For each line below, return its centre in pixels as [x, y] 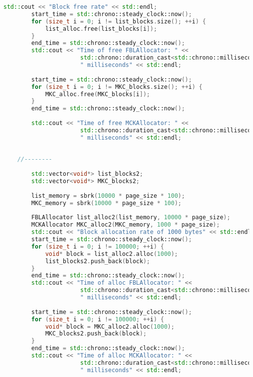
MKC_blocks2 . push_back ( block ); [96, 334]
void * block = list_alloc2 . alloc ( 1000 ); [112, 254]
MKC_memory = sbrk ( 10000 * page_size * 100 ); [107, 203]
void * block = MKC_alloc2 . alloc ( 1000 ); [110, 326]
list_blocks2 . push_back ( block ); [97, 261]
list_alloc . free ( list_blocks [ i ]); [101, 29]
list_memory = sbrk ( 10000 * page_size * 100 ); [108, 196]
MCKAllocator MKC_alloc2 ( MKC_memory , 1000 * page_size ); [126, 225]
